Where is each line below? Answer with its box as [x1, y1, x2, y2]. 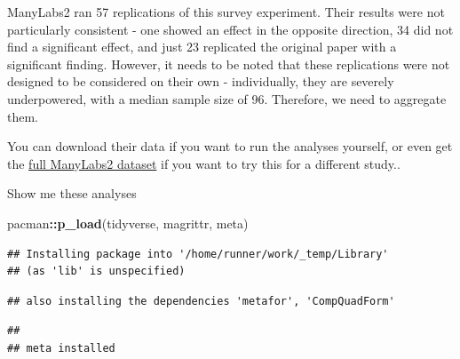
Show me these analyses [7, 184, 137, 203]
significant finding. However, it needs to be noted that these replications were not [7, 54, 450, 73]
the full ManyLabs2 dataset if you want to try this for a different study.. [7, 154, 401, 172]
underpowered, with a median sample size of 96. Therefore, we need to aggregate [7, 89, 447, 108]
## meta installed [7, 341, 115, 355]
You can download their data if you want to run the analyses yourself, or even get [7, 137, 453, 156]
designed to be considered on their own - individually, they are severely [7, 72, 394, 91]
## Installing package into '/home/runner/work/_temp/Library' [7, 247, 389, 260]
